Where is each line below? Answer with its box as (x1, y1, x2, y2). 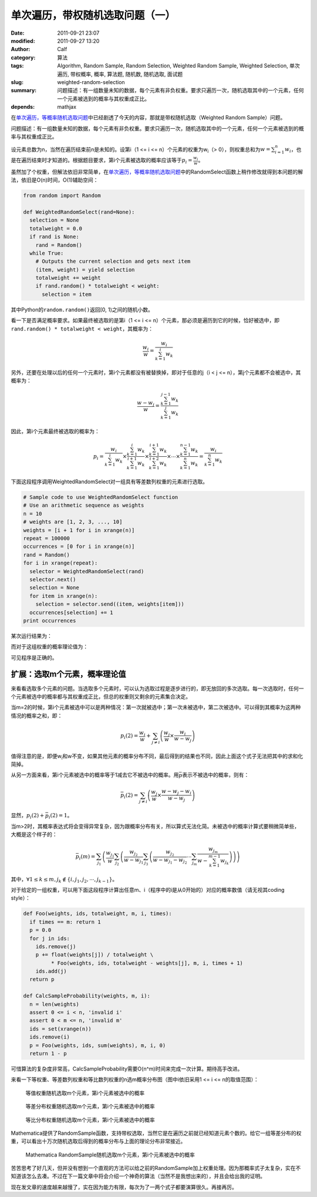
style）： (11, 894, 31, 902)
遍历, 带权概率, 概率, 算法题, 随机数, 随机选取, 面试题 (57, 71, 183, 78)
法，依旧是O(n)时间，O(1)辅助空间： (11, 176, 99, 183)
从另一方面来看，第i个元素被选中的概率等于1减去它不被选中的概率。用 (11, 771, 179, 778)
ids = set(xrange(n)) (29, 1025, 92, 1032)
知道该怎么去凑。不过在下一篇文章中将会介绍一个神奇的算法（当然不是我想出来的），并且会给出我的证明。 (11, 1173, 265, 1180)
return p (29, 976, 55, 983)
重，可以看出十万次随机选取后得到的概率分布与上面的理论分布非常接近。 (11, 1138, 186, 1145)
